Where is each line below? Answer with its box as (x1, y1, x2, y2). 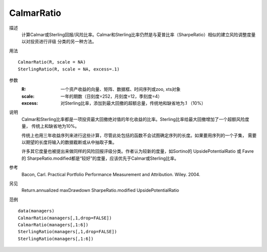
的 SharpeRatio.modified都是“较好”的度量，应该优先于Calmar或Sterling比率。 (21, 155, 179, 161)
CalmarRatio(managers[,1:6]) (18, 222, 89, 228)
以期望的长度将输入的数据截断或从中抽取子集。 (21, 139, 117, 145)
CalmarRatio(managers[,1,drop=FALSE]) (18, 215, 112, 221)
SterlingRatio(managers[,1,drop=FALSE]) (18, 229, 117, 235)
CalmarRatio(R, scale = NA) (18, 60, 86, 65)
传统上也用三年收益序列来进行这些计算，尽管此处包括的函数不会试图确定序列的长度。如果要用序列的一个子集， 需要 (21, 132, 257, 138)
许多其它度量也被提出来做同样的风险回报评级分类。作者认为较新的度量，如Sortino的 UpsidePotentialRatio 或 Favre (21, 148, 254, 154)
